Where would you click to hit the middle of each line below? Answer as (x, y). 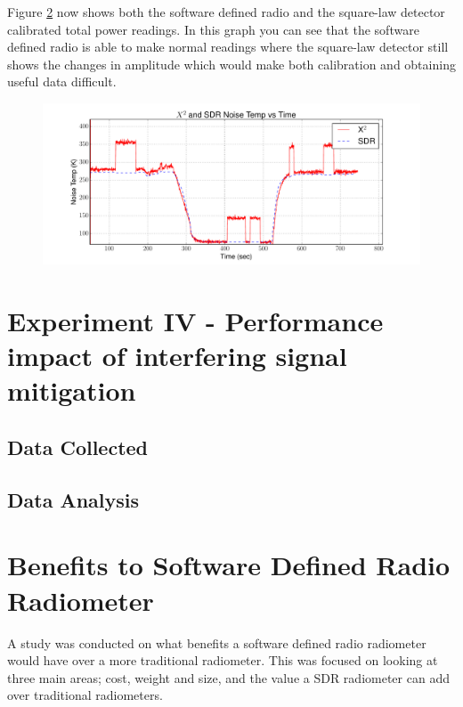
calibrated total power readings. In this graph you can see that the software (213, 29)
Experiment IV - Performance (195, 321)
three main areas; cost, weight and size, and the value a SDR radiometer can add (228, 677)
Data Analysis (73, 499)
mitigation (72, 390)
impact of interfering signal (177, 356)
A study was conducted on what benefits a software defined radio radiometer (217, 642)
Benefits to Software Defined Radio (229, 565)
